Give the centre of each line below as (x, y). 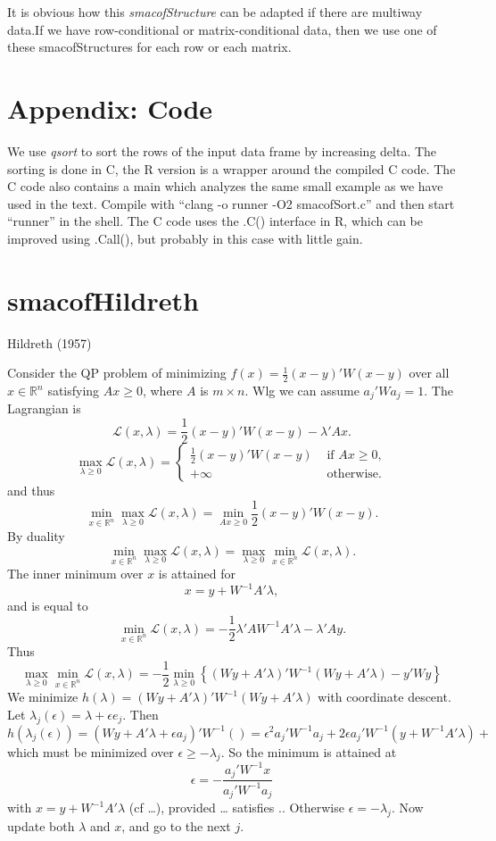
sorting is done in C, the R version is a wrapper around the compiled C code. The (231, 168)
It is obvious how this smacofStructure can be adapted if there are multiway (215, 12)
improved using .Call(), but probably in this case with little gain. (185, 238)
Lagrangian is (44, 408)
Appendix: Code (110, 108)
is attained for (197, 574)
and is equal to (48, 606)
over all (429, 373)
